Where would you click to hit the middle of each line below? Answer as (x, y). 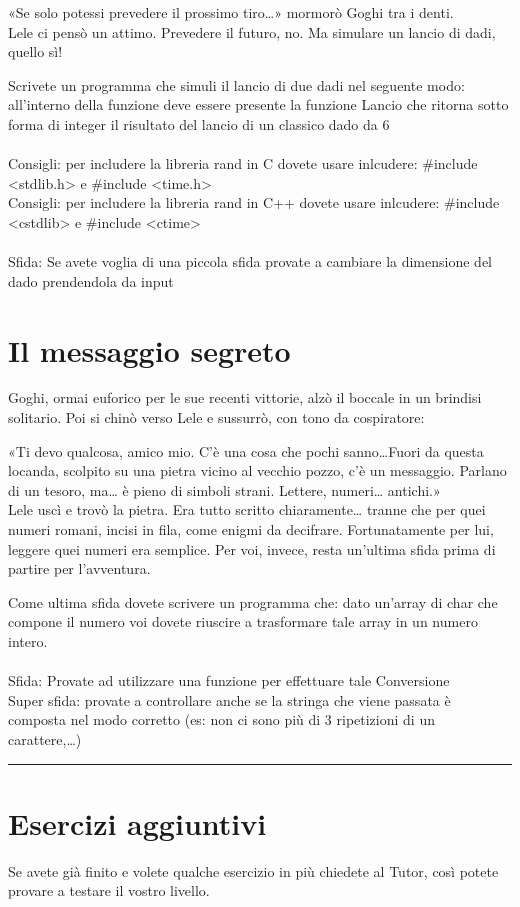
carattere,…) (45, 738)
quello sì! (35, 51)
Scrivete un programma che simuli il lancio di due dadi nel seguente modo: (236, 84)
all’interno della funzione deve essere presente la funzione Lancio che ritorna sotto (258, 104)
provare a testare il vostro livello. (109, 890)
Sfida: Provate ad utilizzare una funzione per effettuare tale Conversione (229, 680)
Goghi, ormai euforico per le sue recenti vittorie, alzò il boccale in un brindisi (245, 397)
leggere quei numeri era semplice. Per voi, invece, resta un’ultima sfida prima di (252, 548)
